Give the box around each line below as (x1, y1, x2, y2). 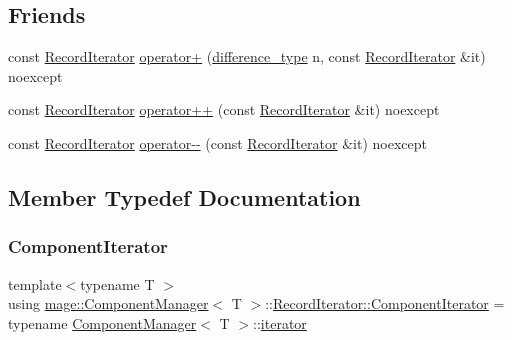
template (8, 273, 62, 294)
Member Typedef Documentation (8, 181, 361, 212)
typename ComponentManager (8, 312, 197, 333)
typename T (80, 273, 155, 294)
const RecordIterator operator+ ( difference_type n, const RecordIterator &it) (8, 46, 486, 67)
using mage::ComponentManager (8, 293, 209, 314)
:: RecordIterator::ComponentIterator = (265, 293, 505, 314)
